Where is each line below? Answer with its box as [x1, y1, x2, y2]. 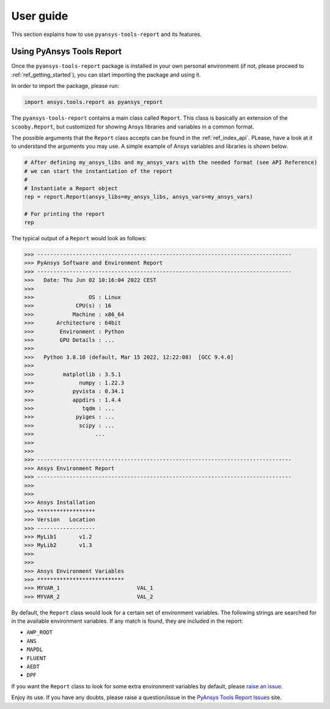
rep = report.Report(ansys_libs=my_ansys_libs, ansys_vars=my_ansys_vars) [24, 193, 254, 200]
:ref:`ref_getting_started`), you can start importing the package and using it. [11, 71, 201, 78]
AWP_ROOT [26, 629, 53, 636]
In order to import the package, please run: [11, 83, 120, 90]
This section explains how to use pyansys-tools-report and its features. [11, 31, 202, 38]
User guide [11, 9, 68, 23]
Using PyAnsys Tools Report [11, 46, 122, 57]
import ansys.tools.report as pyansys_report [24, 98, 163, 106]
